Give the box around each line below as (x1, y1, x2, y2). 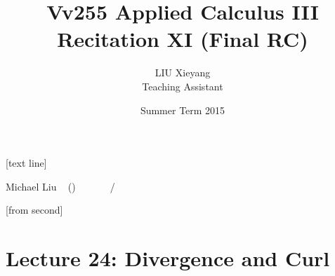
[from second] (6, 202, 63, 217)
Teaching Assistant (142, 78, 223, 93)
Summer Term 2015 (140, 102, 225, 117)
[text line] (6, 156, 47, 170)
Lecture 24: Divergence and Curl (6, 244, 330, 272)
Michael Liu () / (6, 179, 115, 193)
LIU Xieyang (155, 65, 211, 80)
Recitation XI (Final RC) (57, 25, 308, 53)
